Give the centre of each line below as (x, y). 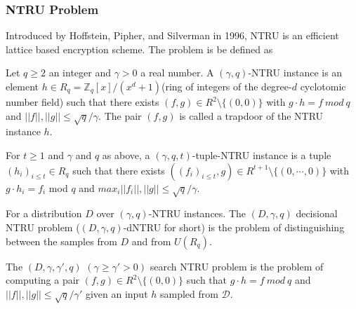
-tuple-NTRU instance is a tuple (262, 154)
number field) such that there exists (83, 102)
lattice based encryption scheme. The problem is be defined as (139, 49)
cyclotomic (323, 86)
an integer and (80, 73)
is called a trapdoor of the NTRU (251, 115)
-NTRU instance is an (295, 73)
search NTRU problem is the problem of (237, 266)
